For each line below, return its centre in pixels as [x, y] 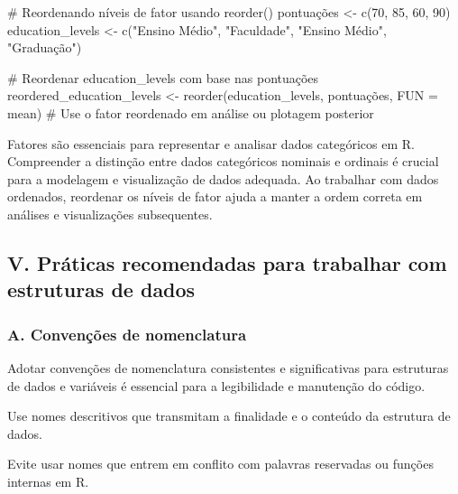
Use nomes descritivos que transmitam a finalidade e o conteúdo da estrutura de [229, 416]
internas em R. [48, 481]
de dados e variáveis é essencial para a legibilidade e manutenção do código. [216, 385]
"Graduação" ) [45, 47]
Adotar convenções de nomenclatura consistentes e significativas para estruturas [228, 367]
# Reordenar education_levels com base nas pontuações [163, 77]
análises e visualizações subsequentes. [110, 214]
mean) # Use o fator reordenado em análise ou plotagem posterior [191, 112]
